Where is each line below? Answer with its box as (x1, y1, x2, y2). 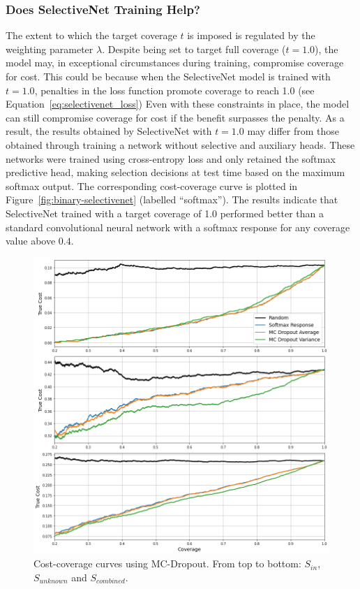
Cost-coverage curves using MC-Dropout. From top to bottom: (33, 556, 301, 571)
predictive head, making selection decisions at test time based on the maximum (6, 165, 345, 180)
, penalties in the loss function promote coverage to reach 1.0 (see (34, 82, 315, 97)
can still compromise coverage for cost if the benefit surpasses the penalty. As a (6, 110, 345, 124)
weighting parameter (6, 41, 93, 56)
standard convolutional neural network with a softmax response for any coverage (6, 219, 350, 234)
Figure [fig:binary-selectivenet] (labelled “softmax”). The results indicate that (6, 192, 338, 207)
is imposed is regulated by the (187, 28, 315, 43)
